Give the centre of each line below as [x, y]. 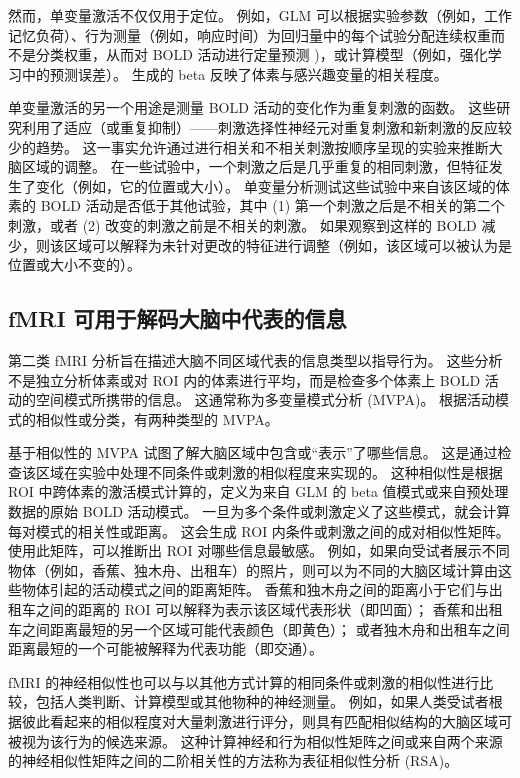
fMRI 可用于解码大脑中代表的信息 [177, 318]
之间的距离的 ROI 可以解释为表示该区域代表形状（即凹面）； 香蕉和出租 [269, 609]
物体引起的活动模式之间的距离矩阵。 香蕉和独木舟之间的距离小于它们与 [255, 589]
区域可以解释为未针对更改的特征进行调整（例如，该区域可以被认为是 [287, 244]
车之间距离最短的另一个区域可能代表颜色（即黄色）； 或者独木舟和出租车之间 [259, 628]
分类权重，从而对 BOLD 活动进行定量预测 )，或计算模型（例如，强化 [261, 54]
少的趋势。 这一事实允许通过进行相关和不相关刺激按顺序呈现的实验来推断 [248, 146]
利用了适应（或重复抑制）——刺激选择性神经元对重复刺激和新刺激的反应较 [266, 126]
